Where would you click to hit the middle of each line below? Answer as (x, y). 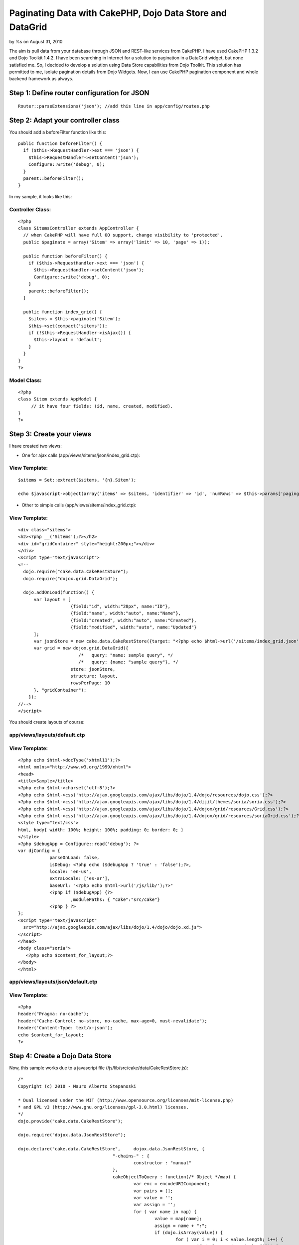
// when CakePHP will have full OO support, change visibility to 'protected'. (123, 235)
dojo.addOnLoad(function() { (59, 592)
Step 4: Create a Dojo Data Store (60, 1056)
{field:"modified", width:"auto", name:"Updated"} (134, 627)
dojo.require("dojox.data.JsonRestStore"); (72, 1135)
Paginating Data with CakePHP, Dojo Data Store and (118, 13)
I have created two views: (36, 446)
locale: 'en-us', (71, 872)
